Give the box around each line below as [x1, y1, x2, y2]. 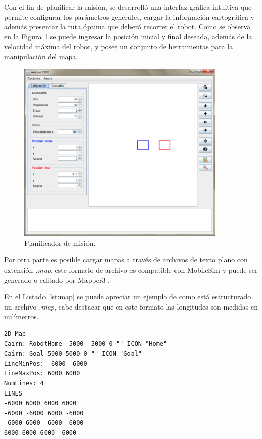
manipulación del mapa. [4, 51, 78, 61]
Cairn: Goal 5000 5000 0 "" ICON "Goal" [4, 350, 142, 358]
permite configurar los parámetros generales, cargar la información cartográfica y [4, 11, 254, 22]
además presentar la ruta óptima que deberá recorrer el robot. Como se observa [4, 21, 251, 32]
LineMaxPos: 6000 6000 [4, 370, 80, 377]
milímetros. [4, 311, 39, 322]
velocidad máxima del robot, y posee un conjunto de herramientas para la [4, 41, 233, 52]
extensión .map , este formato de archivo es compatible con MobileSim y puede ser [4, 265, 258, 275]
